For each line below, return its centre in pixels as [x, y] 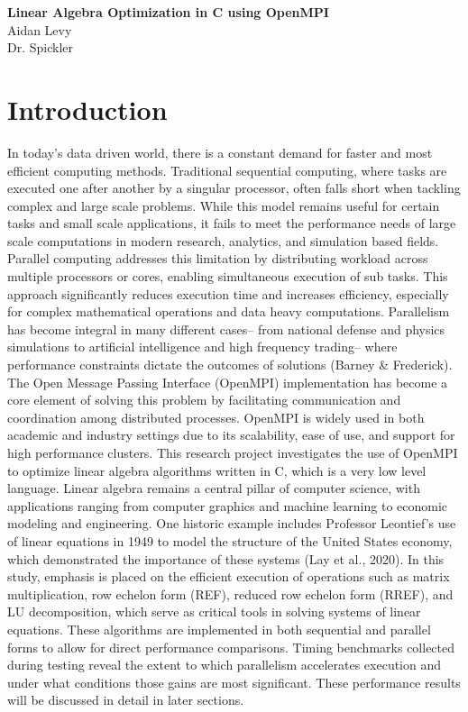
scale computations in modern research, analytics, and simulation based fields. [223, 240]
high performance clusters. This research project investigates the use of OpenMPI [233, 452]
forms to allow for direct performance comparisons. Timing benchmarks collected [231, 647]
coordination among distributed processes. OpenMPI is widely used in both [216, 417]
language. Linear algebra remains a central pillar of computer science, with [214, 488]
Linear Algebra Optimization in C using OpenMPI [168, 12]
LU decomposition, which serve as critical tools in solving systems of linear [214, 612]
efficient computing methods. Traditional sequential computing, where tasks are [227, 170]
